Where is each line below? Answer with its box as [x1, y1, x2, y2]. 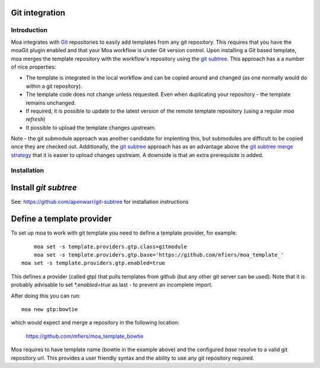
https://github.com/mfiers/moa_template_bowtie [25, 332, 144, 340]
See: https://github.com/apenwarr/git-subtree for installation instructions [11, 199, 189, 206]
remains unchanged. [25, 99, 76, 106]
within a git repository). [25, 82, 82, 89]
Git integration [11, 8, 65, 18]
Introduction [11, 26, 47, 34]
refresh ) [25, 116, 46, 123]
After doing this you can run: [11, 292, 81, 299]
